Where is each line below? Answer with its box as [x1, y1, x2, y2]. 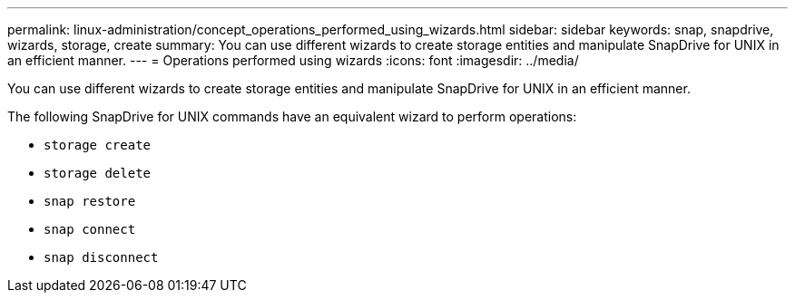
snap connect [44, 222, 136, 237]
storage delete [44, 166, 152, 180]
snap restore [44, 194, 136, 208]
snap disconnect [44, 250, 159, 265]
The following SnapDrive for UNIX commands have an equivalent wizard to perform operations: [7, 109, 577, 124]
